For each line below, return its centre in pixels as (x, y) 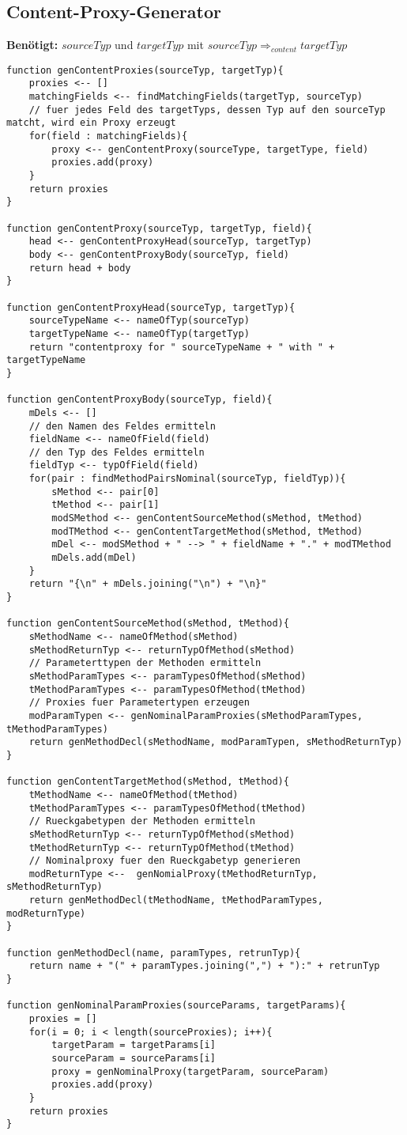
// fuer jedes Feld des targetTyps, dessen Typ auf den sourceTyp (207, 110)
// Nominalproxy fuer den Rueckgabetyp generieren (165, 861)
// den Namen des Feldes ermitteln (122, 426)
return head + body (80, 268)
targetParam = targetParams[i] (134, 1045)
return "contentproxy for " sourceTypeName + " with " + (182, 347)
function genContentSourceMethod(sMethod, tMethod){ (148, 624)
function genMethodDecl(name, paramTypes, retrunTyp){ (154, 953)
